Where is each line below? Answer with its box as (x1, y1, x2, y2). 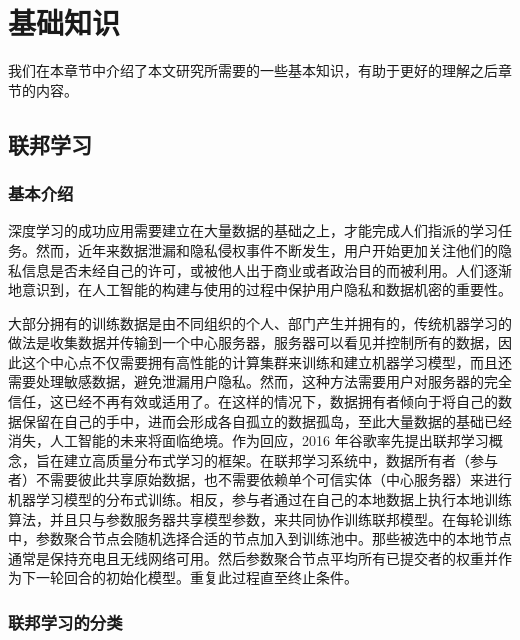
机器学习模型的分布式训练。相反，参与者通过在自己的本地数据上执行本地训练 (8, 489, 512, 510)
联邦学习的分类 (8, 609, 123, 634)
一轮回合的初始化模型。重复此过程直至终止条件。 (35, 567, 358, 588)
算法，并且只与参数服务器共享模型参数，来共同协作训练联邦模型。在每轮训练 (8, 508, 512, 529)
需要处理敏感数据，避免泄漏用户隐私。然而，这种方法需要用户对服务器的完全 (8, 371, 512, 392)
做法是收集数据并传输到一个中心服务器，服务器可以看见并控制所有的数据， (8, 332, 498, 353)
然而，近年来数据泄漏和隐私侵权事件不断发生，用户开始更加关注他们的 (35, 239, 498, 260)
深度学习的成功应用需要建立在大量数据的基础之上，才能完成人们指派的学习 (8, 220, 498, 241)
